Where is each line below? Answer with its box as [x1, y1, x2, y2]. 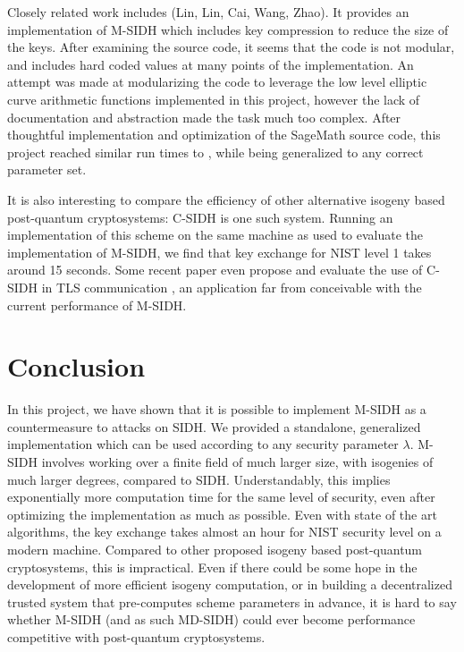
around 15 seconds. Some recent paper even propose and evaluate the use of [7, 260, 423, 279]
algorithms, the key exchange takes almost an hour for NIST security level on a [7, 522, 442, 541]
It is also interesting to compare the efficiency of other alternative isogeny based [7, 190, 445, 208]
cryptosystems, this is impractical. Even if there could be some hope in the [7, 557, 418, 576]
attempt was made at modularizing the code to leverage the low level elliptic [7, 72, 427, 91]
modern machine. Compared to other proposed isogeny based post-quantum [7, 539, 423, 558]
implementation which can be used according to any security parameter [7, 435, 399, 453]
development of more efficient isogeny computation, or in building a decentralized [7, 575, 452, 594]
